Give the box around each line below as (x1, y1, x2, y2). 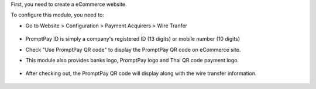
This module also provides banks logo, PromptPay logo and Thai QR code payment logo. (25, 56, 239, 63)
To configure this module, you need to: (11, 12, 105, 19)
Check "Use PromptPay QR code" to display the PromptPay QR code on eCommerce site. (25, 46, 241, 53)
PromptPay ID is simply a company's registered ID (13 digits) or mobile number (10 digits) (25, 35, 240, 42)
